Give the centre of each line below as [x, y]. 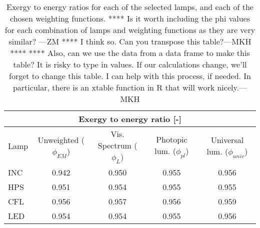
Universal [227, 139]
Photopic [172, 139]
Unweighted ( [61, 139]
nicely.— [232, 87]
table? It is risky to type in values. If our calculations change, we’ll [130, 64]
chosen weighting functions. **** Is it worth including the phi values [130, 18]
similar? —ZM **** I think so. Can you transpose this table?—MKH [130, 41]
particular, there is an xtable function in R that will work [114, 87]
